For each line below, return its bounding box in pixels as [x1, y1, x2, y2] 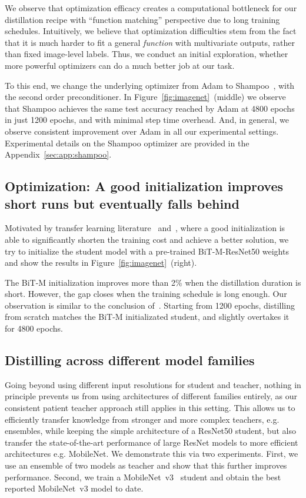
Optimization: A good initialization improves [5, 177, 283, 195]
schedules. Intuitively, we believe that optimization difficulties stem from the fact [5, 25, 297, 37]
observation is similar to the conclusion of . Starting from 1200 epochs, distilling [5, 299, 295, 311]
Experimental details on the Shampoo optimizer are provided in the [5, 136, 250, 149]
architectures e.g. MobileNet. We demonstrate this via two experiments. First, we [5, 447, 298, 460]
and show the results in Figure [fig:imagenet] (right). [5, 256, 197, 269]
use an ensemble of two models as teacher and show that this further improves [5, 459, 287, 472]
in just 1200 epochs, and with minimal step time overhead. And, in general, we [5, 113, 289, 126]
